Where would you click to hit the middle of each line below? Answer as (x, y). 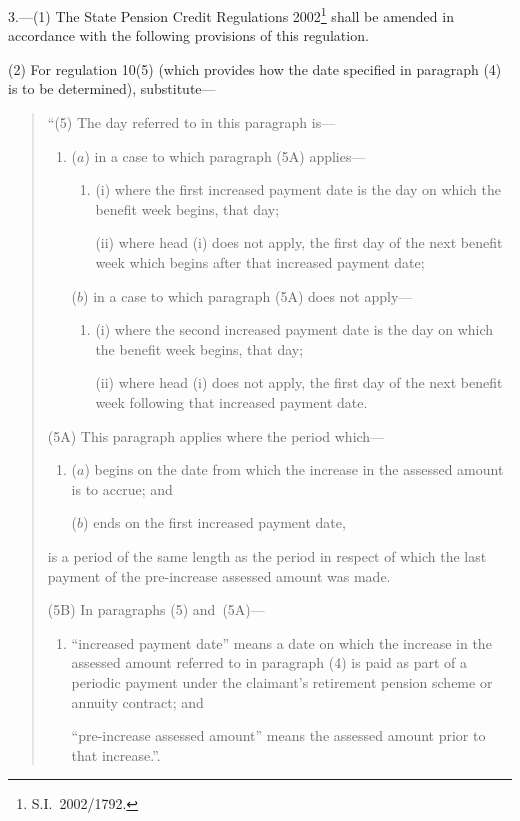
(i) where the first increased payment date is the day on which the (298, 189)
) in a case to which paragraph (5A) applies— (225, 155)
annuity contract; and (137, 701)
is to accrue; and (122, 488)
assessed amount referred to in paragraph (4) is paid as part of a (269, 662)
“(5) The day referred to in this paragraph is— (191, 122)
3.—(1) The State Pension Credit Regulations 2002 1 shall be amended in (231, 14)
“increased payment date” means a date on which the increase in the (281, 642)
